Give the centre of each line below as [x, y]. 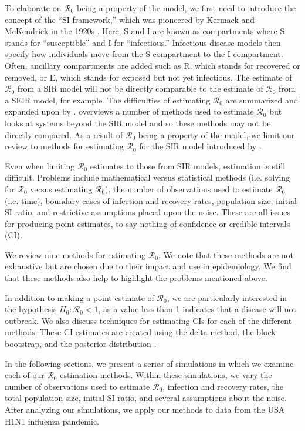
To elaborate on [33, 8]
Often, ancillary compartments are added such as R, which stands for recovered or [152, 65]
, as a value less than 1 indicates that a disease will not [197, 309]
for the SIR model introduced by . [200, 146]
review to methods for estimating [64, 146]
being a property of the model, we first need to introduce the [186, 8]
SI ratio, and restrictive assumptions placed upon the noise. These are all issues [148, 212]
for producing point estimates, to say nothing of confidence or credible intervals [148, 223]
